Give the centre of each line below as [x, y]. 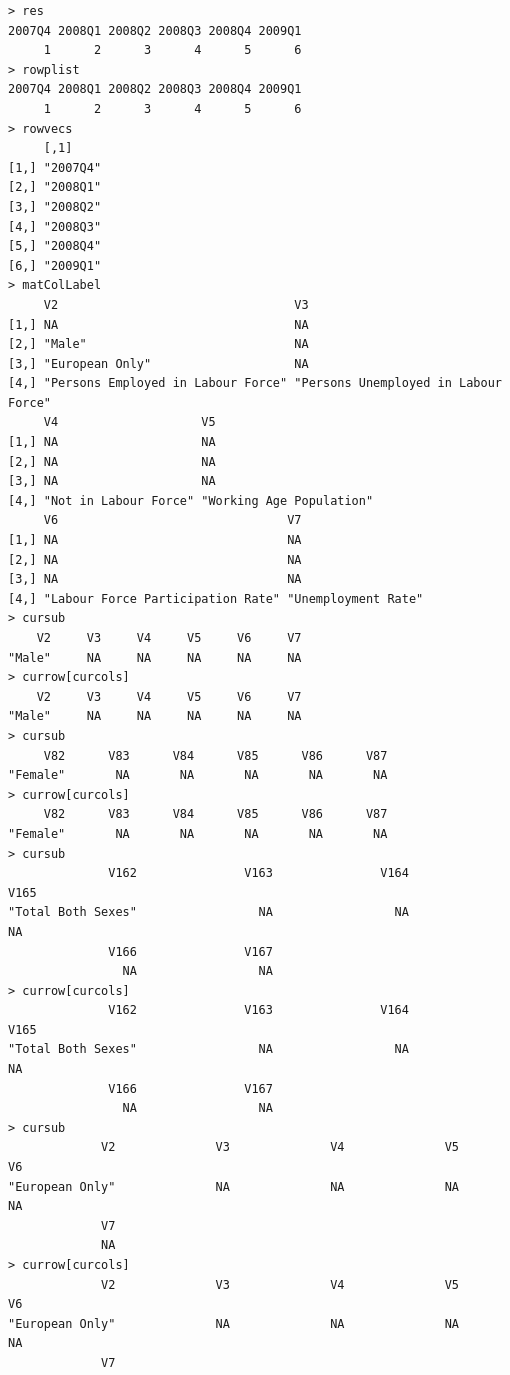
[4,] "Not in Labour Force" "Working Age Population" [191, 500]
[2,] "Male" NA [158, 344]
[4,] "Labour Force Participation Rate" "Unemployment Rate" [216, 598]
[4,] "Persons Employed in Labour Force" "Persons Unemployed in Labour [255, 383]
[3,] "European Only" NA [158, 363]
